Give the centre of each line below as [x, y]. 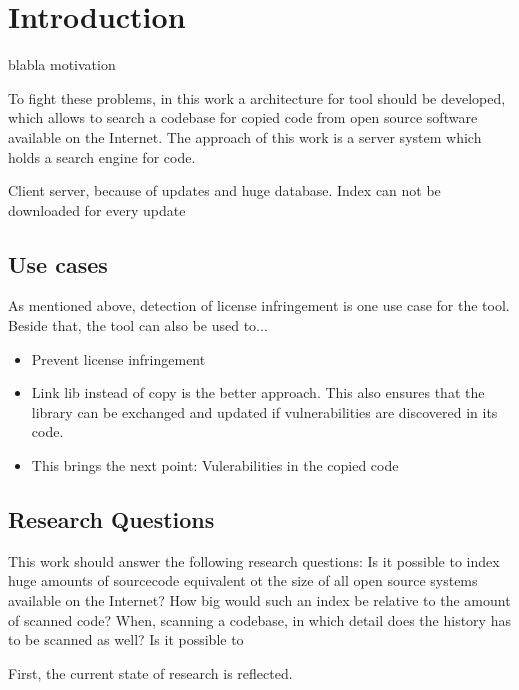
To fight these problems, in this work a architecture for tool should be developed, [257, 97]
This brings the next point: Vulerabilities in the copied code [215, 465]
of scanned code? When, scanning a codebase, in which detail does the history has [259, 619]
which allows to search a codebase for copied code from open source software [243, 117]
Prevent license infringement [118, 358]
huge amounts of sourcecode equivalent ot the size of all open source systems [243, 580]
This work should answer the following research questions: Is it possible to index [254, 560]
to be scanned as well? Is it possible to [126, 639]
